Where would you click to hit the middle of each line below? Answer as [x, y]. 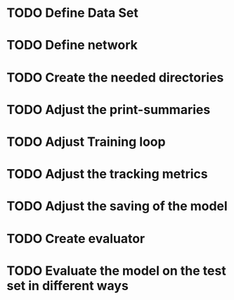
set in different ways [68, 286]
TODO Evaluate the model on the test [116, 271]
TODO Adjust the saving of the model [117, 206]
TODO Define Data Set [72, 13]
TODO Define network [72, 45]
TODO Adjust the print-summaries [109, 110]
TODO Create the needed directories [115, 77]
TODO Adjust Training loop [86, 142]
